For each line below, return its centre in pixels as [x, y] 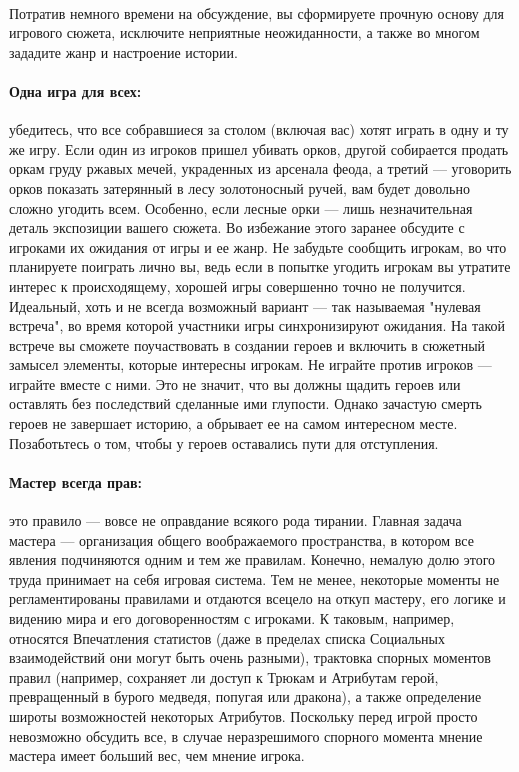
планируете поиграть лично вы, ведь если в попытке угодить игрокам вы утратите [260, 266]
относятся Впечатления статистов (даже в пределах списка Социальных [227, 637]
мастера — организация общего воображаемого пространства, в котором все [241, 539]
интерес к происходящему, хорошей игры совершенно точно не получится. [237, 285]
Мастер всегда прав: [75, 481]
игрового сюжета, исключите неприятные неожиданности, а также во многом [244, 32]
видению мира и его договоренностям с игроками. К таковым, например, [232, 618]
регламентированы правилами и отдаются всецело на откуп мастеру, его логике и [257, 598]
